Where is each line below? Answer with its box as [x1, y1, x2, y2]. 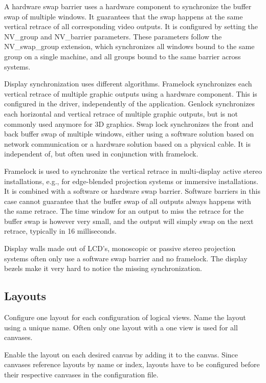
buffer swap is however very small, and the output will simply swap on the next [4, 215, 254, 226]
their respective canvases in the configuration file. [4, 369, 159, 380]
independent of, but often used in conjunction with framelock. [4, 148, 198, 159]
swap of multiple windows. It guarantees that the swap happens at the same [4, 11, 243, 21]
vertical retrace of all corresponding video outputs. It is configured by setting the [4, 21, 258, 32]
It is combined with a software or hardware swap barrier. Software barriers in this [4, 186, 260, 196]
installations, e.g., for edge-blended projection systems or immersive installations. [4, 175, 258, 186]
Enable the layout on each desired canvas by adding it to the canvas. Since [4, 349, 238, 359]
